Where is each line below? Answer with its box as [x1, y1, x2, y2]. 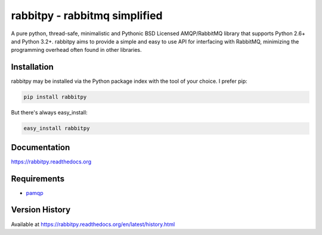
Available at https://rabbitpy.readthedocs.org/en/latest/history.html [11, 221, 175, 228]
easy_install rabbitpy [23, 125, 90, 132]
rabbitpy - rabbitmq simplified [11, 9, 163, 22]
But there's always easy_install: [11, 109, 88, 116]
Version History [11, 205, 71, 215]
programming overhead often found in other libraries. [11, 47, 142, 54]
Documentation [11, 142, 70, 152]
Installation [11, 62, 54, 72]
